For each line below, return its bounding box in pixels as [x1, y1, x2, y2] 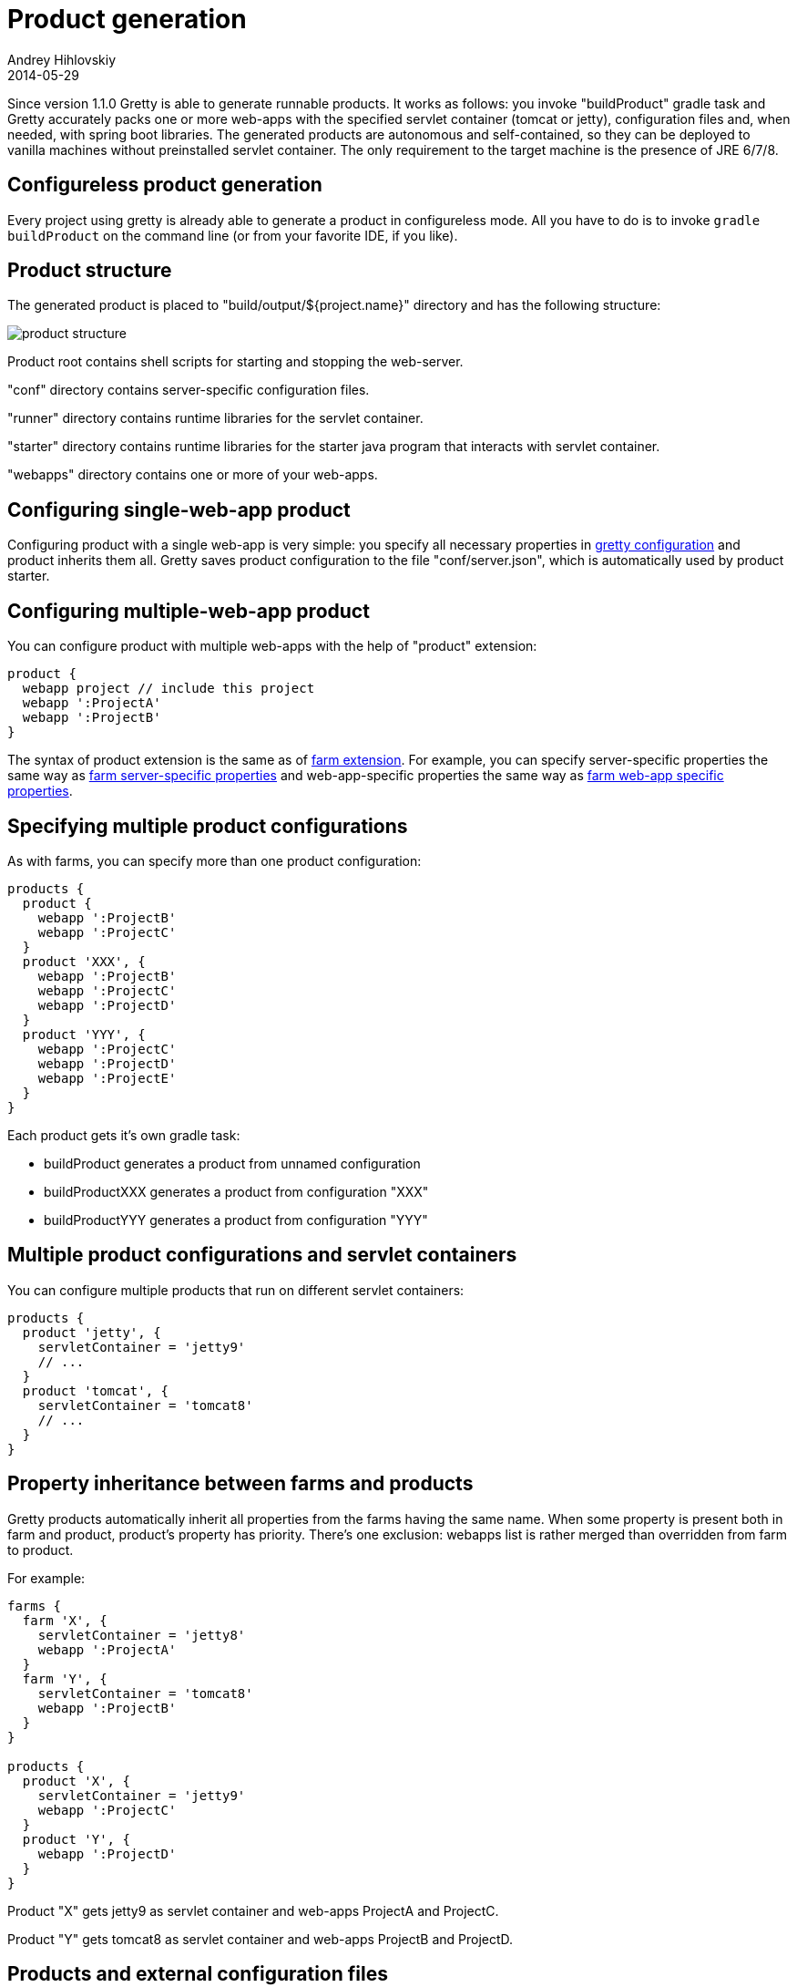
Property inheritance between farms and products [7, 1472, 474, 1496]
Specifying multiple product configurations [7, 814, 408, 838]
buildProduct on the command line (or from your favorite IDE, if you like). [7, 227, 458, 243]
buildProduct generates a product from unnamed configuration [44, 1155, 421, 1171]
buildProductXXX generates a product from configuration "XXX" [44, 1183, 429, 1199]
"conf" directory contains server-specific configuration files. [7, 382, 370, 398]
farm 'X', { [22, 1612, 107, 1628]
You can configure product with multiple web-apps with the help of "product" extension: [7, 638, 537, 654]
